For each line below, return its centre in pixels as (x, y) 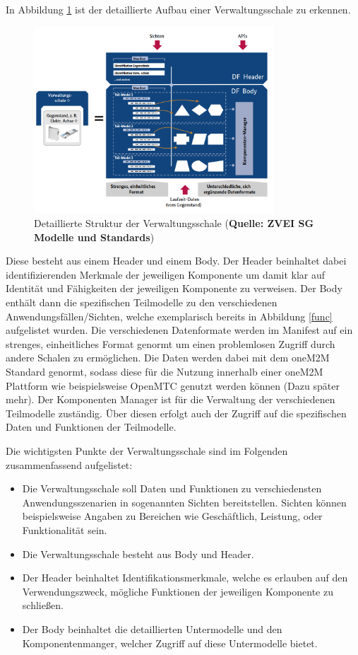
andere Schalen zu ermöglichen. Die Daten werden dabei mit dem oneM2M (168, 358)
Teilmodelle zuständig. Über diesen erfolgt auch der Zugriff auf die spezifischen (176, 413)
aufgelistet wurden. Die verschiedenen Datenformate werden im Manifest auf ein (179, 330)
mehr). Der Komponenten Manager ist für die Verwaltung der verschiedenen (171, 399)
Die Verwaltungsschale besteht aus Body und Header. (138, 553)
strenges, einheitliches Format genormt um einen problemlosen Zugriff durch (171, 343)
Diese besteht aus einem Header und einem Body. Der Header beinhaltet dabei (176, 261)
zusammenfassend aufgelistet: (69, 464)
